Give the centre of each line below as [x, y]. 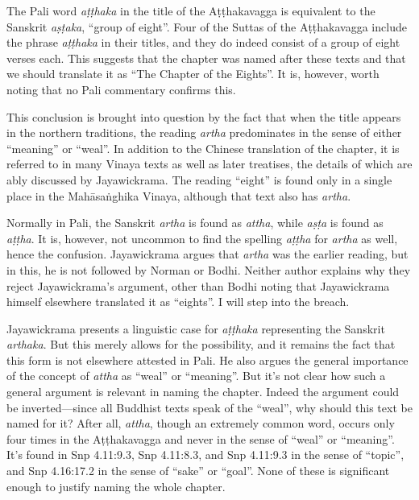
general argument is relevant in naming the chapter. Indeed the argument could [203, 392]
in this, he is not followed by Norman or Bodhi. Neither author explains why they [209, 269]
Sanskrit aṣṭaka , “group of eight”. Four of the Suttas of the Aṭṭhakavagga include [207, 26]
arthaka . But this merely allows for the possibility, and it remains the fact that [201, 344]
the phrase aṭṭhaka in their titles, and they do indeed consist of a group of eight [203, 42]
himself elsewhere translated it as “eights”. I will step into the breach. [178, 302]
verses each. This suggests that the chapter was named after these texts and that [206, 58]
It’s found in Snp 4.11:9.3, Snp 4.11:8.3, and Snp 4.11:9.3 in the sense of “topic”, [205, 455]
